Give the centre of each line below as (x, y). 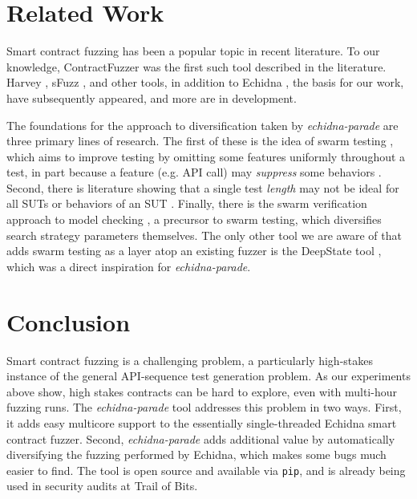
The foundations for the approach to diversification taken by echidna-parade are (202, 125)
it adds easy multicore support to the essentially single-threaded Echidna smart (202, 422)
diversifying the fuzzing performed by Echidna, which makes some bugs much (196, 454)
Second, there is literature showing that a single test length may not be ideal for (203, 187)
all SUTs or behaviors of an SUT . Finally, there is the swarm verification (187, 203)
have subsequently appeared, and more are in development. (152, 97)
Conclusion (69, 321)
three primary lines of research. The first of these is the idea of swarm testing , (200, 141)
